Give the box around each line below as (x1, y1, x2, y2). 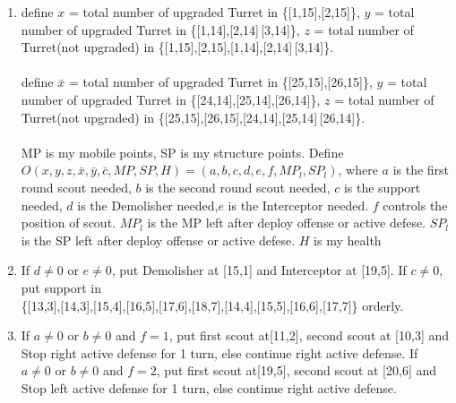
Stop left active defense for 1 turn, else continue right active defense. (21, 378, 397, 397)
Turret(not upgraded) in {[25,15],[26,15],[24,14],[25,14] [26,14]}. (21, 107, 366, 126)
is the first (392, 160, 450, 179)
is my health (314, 230, 382, 249)
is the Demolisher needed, (77, 195, 219, 214)
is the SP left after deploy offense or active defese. (21, 230, 296, 249)
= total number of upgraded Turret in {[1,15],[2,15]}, (68, 3, 360, 21)
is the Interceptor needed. (228, 195, 369, 214)
